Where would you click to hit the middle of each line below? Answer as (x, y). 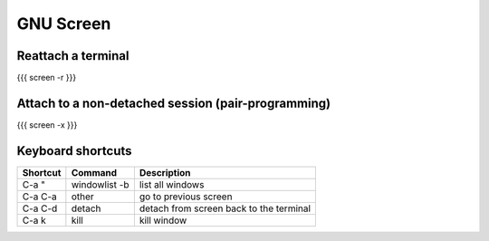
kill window (163, 220)
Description (165, 172)
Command (94, 172)
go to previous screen (186, 197)
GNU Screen (64, 24)
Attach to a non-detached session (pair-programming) (173, 103)
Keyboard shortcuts (74, 151)
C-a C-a (40, 197)
